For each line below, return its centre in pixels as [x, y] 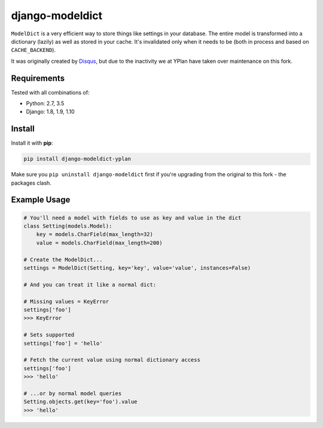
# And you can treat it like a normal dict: [90, 285]
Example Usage [41, 200]
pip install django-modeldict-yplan [77, 159]
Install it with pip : [32, 143]
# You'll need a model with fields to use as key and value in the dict [132, 218]
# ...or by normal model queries [73, 393]
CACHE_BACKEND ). [33, 50]
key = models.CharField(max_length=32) [95, 234]
